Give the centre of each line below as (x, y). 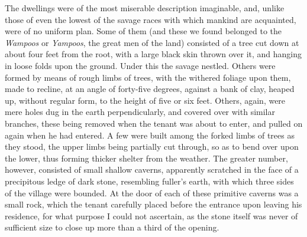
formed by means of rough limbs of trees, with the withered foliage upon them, (148, 77)
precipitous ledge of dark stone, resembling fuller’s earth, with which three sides (149, 181)
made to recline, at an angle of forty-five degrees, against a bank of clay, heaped (150, 89)
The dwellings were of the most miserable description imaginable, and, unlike (145, 8)
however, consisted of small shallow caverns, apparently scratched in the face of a (152, 169)
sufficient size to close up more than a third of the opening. (112, 227)
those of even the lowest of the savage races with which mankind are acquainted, (151, 19)
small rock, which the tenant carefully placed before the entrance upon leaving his (153, 204)
